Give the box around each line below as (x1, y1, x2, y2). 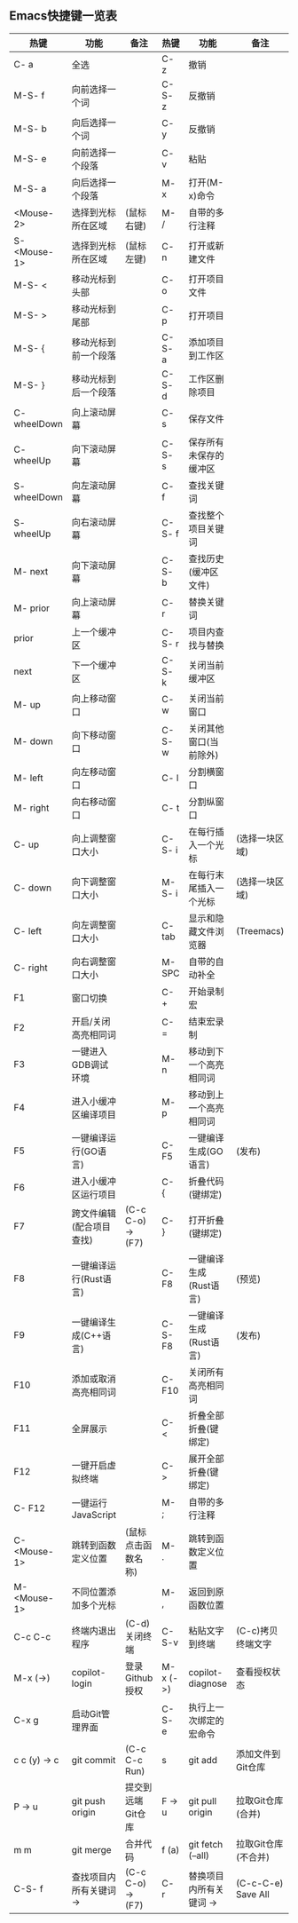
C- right (13, 961, 48, 974)
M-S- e (13, 152, 47, 164)
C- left (13, 924, 43, 937)
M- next (13, 565, 49, 577)
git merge (71, 1843, 113, 1856)
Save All (235, 1887, 270, 1900)
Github (125, 1672, 153, 1684)
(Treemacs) (235, 924, 285, 937)
